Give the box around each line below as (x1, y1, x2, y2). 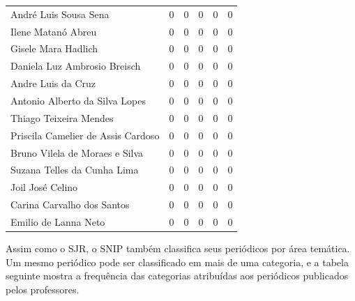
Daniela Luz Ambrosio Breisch (10, 59, 141, 73)
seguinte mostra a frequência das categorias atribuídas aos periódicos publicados (6, 268, 349, 283)
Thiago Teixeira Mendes (10, 110, 114, 125)
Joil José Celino (10, 180, 78, 194)
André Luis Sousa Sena (10, 6, 109, 21)
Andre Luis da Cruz (10, 76, 96, 91)
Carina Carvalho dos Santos (10, 197, 130, 212)
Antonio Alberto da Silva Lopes (10, 93, 146, 107)
